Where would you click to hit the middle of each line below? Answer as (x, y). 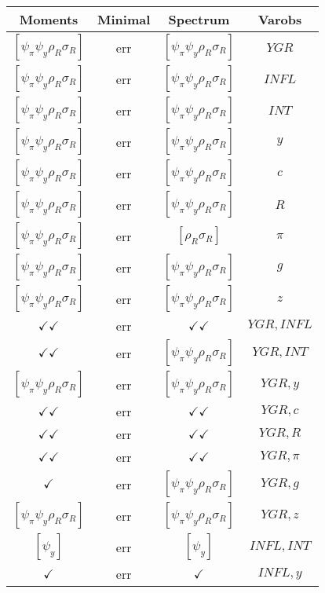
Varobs (280, 19)
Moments (49, 19)
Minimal (124, 19)
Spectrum (199, 19)
